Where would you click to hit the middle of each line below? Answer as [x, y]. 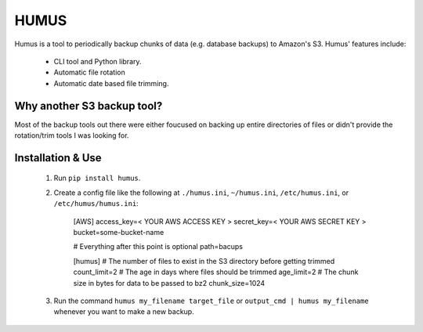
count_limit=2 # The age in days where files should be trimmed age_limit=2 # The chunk [216, 272]
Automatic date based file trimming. [111, 83]
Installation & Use [58, 158]
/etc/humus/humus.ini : [96, 204]
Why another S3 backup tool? [89, 106]
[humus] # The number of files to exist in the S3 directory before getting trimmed [204, 261]
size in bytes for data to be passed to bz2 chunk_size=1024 [169, 283]
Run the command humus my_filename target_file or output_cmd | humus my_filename [211, 301]
